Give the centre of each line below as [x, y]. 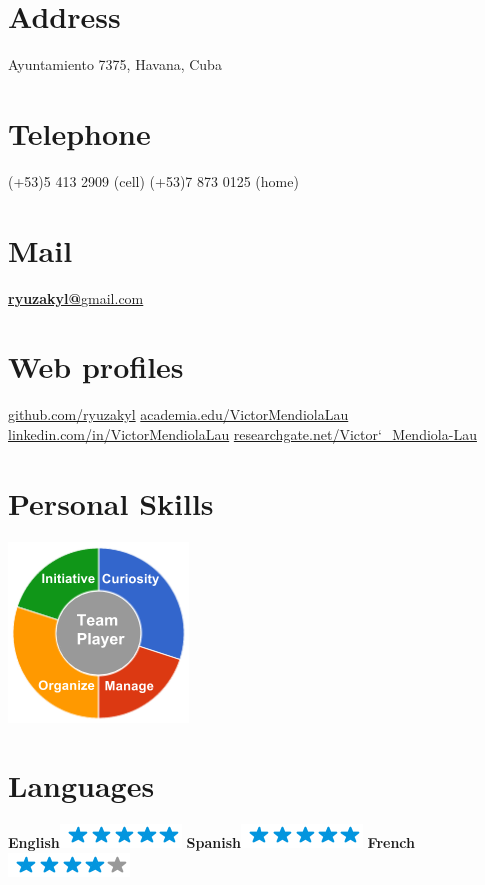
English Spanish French [212, 842]
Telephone [79, 132]
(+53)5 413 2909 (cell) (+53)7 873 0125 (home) [153, 180]
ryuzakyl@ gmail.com [76, 297]
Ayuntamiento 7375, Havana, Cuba [115, 64]
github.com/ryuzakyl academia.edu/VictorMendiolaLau [178, 414]
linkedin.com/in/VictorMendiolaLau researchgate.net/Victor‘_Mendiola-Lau [242, 433]
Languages [81, 785]
